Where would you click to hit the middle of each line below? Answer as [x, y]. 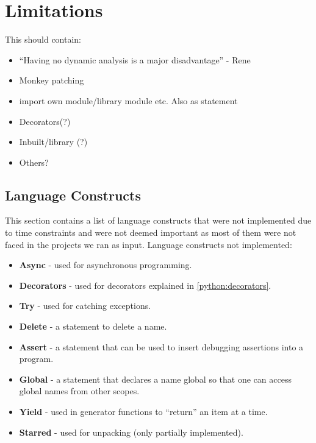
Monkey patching [52, 80]
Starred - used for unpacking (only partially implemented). [131, 432]
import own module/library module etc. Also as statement [128, 100]
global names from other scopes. [79, 391]
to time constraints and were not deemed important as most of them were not [151, 232]
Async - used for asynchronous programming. [106, 265]
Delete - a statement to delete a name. [93, 326]
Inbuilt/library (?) [53, 142]
